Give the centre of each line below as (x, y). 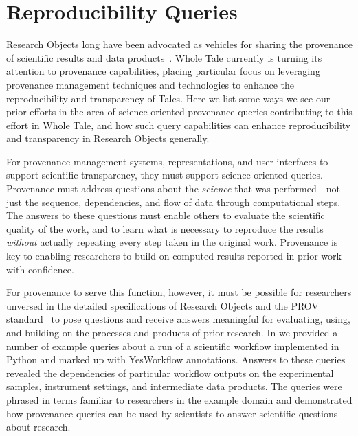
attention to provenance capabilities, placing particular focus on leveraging (163, 71)
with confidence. (40, 269)
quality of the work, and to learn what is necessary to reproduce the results (165, 228)
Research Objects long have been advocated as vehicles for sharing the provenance (179, 44)
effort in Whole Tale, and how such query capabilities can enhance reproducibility (179, 125)
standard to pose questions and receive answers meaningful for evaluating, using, (178, 319)
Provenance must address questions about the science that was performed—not (173, 188)
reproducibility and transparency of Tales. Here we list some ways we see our (168, 98)
